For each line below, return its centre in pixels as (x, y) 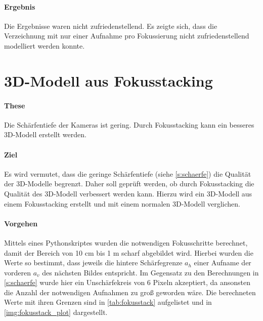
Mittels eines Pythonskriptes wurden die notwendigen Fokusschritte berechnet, (126, 242)
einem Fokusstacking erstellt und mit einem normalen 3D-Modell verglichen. (122, 203)
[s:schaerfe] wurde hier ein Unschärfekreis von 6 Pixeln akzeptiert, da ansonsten (127, 282)
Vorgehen (21, 223)
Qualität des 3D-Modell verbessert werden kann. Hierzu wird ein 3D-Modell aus (128, 193)
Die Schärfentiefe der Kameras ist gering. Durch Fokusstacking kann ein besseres (129, 124)
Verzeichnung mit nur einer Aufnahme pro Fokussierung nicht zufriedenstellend (127, 36)
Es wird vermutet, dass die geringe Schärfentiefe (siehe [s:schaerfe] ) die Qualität (128, 173)
